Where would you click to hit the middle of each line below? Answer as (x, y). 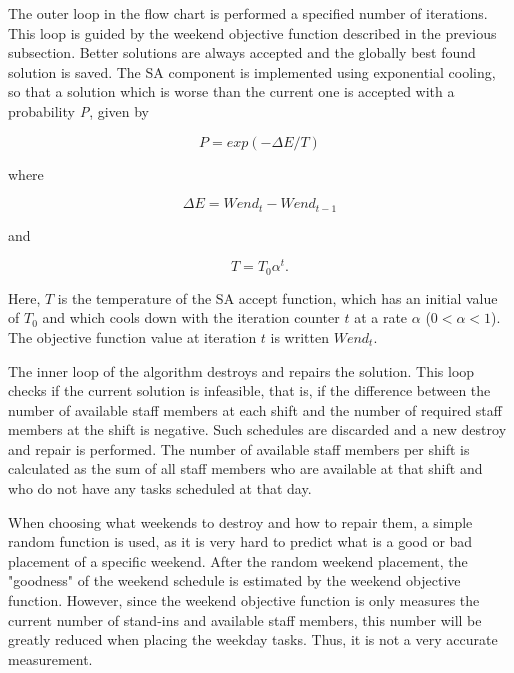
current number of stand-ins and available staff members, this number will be (245, 619)
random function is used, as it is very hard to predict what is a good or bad (240, 541)
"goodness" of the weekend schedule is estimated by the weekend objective (234, 580)
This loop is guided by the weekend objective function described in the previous (252, 32)
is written (300, 336)
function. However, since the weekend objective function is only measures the (244, 600)
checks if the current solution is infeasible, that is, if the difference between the (249, 390)
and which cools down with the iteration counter (191, 317)
